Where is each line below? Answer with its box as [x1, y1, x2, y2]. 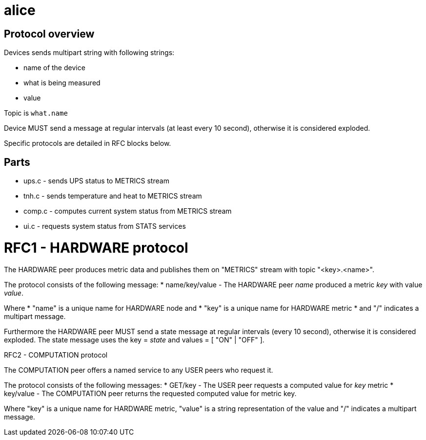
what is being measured [23, 79, 101, 87]
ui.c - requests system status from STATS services [23, 222, 186, 231]
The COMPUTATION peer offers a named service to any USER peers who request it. [4, 365, 273, 374]
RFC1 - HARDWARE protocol [4, 239, 188, 256]
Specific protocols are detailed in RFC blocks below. [4, 139, 171, 148]
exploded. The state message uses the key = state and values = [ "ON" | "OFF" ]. [4, 335, 264, 344]
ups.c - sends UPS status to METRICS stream [23, 177, 169, 185]
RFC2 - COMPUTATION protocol [4, 350, 108, 359]
